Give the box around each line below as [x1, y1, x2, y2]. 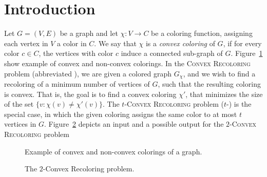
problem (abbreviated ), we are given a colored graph [4, 68, 172, 78]
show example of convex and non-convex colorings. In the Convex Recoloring [4, 57, 251, 68]
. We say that [94, 37, 137, 48]
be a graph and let [60, 28, 118, 38]
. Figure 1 [231, 48, 263, 58]
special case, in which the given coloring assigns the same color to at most [4, 108, 237, 119]
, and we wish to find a [183, 68, 256, 78]
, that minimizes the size [185, 88, 263, 99]
